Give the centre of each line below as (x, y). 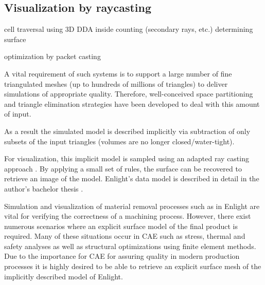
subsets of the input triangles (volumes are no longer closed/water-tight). (119, 141)
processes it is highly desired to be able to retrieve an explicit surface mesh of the (133, 266)
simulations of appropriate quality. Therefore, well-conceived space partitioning (129, 94)
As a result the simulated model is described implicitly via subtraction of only (127, 131)
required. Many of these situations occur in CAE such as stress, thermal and (125, 236)
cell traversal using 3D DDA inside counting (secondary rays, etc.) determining (129, 29)
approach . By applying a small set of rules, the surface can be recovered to (123, 168)
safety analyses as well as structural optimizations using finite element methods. (130, 246)
